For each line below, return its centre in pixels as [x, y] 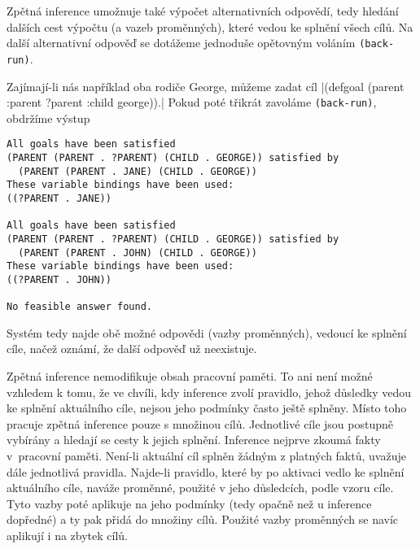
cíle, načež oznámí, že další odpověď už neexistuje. [132, 349]
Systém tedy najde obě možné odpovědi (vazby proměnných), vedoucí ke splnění [207, 332]
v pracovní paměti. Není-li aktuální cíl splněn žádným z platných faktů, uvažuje [206, 456]
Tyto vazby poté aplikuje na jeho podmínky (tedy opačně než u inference [189, 503]
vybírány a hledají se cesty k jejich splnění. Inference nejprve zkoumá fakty [194, 440]
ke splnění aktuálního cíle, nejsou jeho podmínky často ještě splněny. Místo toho [207, 408]
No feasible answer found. [79, 307]
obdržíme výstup [48, 118]
